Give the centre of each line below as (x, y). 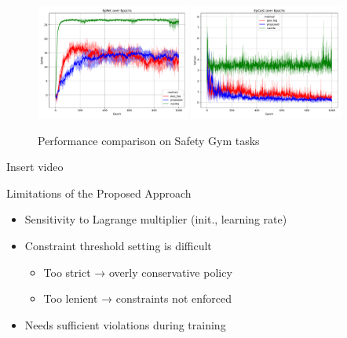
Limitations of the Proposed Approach (99, 193)
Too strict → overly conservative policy (138, 272)
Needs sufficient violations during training (125, 324)
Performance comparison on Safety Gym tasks (149, 140)
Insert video (35, 167)
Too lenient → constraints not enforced (137, 298)
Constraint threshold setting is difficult (118, 246)
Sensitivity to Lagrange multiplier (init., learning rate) (156, 219)
